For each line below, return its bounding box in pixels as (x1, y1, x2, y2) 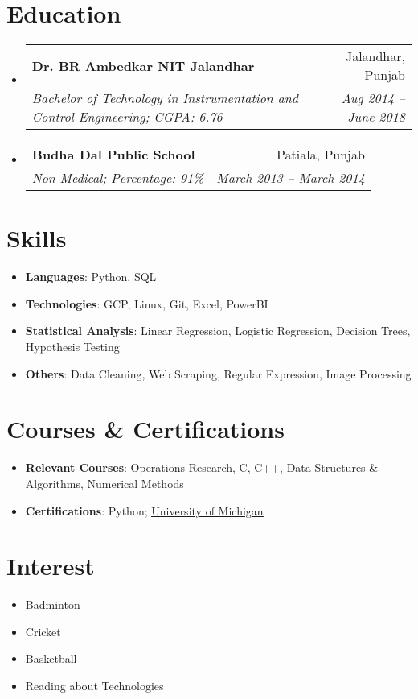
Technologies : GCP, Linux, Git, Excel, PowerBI (25, 295, 268, 312)
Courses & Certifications (6, 412, 285, 445)
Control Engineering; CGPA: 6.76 (31, 107, 223, 126)
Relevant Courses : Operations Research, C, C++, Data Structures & (25, 459, 379, 476)
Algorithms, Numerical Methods (25, 474, 184, 491)
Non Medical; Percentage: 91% (31, 168, 204, 188)
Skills (6, 221, 67, 254)
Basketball (25, 650, 77, 667)
